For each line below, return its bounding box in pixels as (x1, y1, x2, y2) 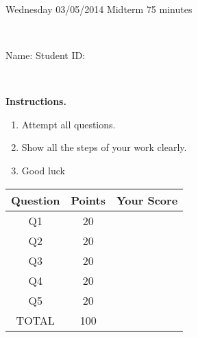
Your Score (116, 191, 178, 208)
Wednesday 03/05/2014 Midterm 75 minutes (5, 1, 193, 16)
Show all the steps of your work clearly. (21, 140, 187, 154)
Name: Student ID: (5, 47, 86, 62)
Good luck (21, 163, 65, 177)
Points (71, 191, 106, 208)
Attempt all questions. (21, 117, 116, 131)
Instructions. (5, 94, 66, 108)
